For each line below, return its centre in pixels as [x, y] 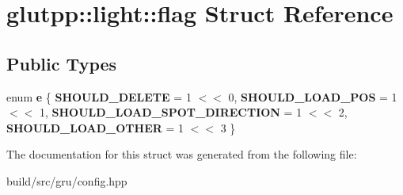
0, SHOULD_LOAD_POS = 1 [313, 96]
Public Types [62, 63]
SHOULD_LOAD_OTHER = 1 [95, 127]
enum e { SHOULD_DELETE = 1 [99, 96]
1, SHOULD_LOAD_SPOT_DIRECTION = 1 [171, 112]
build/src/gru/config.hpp [67, 180]
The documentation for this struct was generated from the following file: [182, 154]
